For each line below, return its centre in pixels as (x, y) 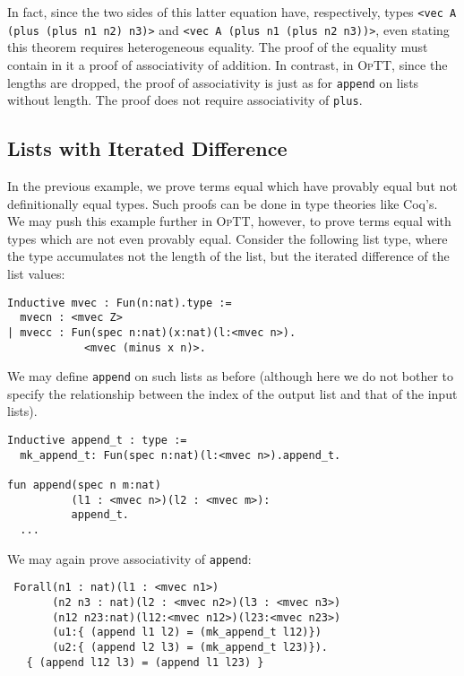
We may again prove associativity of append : (129, 558)
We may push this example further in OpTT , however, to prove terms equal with (229, 221)
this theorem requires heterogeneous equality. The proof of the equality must (218, 47)
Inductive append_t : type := (97, 441)
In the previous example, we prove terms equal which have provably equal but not (232, 186)
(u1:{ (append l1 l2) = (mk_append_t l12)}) (187, 633)
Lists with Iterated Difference (147, 148)
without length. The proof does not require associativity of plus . (185, 100)
